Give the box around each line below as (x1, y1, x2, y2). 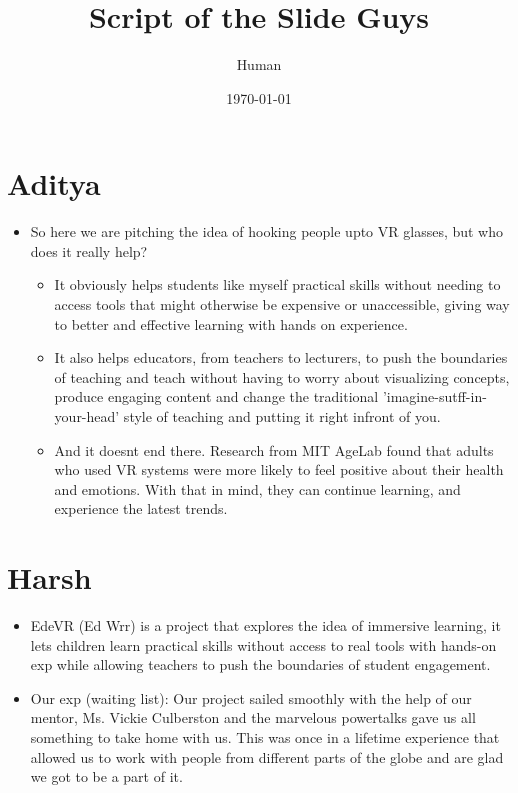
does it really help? (30, 240, 148, 261)
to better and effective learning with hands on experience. (54, 313, 408, 334)
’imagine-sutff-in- (382, 386, 487, 407)
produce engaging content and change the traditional (54, 386, 379, 407)
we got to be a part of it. (30, 766, 183, 787)
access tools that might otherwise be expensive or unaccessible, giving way (54, 294, 510, 315)
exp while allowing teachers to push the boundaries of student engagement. (30, 654, 491, 675)
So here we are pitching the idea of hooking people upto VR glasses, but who (30, 221, 504, 242)
